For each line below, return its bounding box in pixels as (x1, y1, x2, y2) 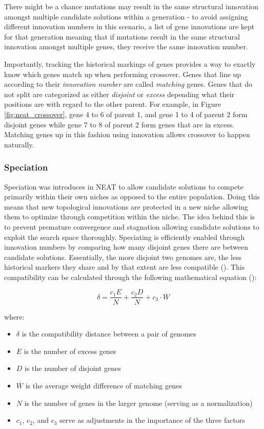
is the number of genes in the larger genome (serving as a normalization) (24, 397, 253, 408)
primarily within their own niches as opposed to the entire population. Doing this (4, 191, 260, 202)
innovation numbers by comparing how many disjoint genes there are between (4, 241, 248, 252)
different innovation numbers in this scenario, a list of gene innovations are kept (4, 21, 255, 32)
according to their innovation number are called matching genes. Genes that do (4, 79, 252, 89)
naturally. (4, 139, 34, 150)
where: (4, 311, 25, 322)
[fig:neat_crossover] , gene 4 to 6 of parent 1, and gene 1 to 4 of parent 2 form (4, 108, 248, 119)
